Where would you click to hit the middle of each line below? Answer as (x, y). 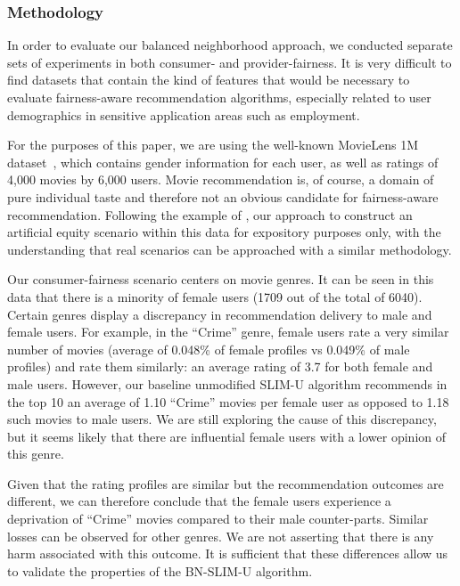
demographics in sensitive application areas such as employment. (184, 114)
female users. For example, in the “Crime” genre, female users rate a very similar (228, 332)
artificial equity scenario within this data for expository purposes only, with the (224, 232)
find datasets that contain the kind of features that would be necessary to (209, 80)
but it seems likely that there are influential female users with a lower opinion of (227, 436)
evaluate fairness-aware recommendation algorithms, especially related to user (219, 97)
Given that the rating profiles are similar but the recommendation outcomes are (226, 483)
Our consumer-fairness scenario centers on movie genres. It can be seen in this (221, 279)
